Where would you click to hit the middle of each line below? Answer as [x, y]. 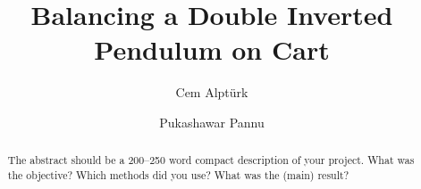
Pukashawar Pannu [212, 122]
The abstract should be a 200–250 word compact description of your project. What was [211, 160]
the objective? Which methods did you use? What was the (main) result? [178, 174]
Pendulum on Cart [212, 49]
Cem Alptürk [212, 92]
